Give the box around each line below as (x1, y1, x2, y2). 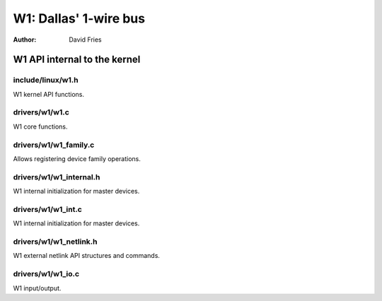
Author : (13, 35, 37, 44)
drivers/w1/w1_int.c (13, 204, 83, 214)
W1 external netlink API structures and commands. (13, 252, 161, 260)
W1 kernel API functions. (13, 90, 85, 98)
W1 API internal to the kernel (13, 54, 141, 66)
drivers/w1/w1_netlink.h (13, 237, 98, 247)
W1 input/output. (13, 283, 62, 293)
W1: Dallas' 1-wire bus (13, 11, 145, 26)
